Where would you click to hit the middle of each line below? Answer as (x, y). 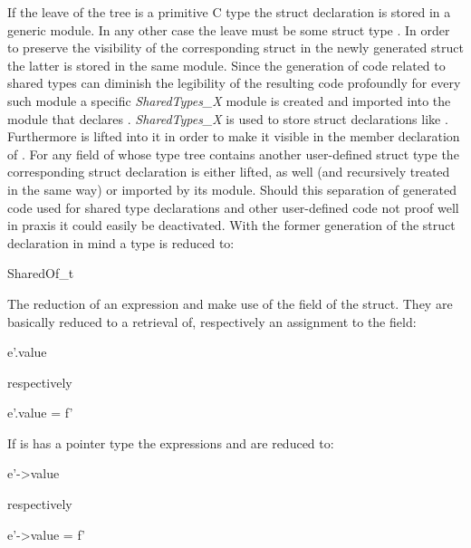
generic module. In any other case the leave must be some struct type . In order (229, 29)
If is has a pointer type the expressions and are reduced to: (171, 442)
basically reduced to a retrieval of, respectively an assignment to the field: (212, 321)
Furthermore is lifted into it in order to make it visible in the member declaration (234, 136)
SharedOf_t (41, 273)
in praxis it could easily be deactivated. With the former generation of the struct (231, 225)
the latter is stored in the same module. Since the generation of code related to (226, 65)
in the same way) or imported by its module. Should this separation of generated (232, 189)
